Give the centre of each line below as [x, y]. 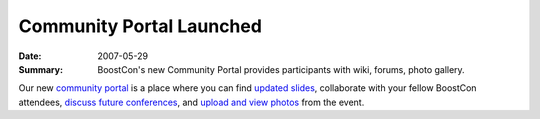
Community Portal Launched [140, 26]
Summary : [41, 69]
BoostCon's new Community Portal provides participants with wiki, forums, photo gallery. [281, 69]
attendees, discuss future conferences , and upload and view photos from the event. [191, 102]
